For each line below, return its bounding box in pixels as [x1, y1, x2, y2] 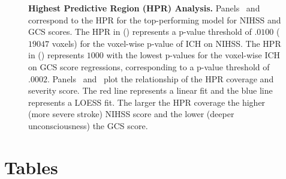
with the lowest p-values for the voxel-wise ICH [106, 49, 281, 61]
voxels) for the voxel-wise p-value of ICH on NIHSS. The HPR [52, 37, 281, 49]
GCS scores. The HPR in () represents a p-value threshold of [28, 25, 252, 38]
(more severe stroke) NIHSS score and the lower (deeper [28, 108, 234, 120]
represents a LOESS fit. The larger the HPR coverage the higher [28, 96, 266, 108]
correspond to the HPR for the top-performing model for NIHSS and [28, 13, 281, 26]
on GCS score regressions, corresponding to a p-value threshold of [28, 60, 270, 73]
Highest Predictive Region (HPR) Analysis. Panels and [28, 2, 260, 14]
